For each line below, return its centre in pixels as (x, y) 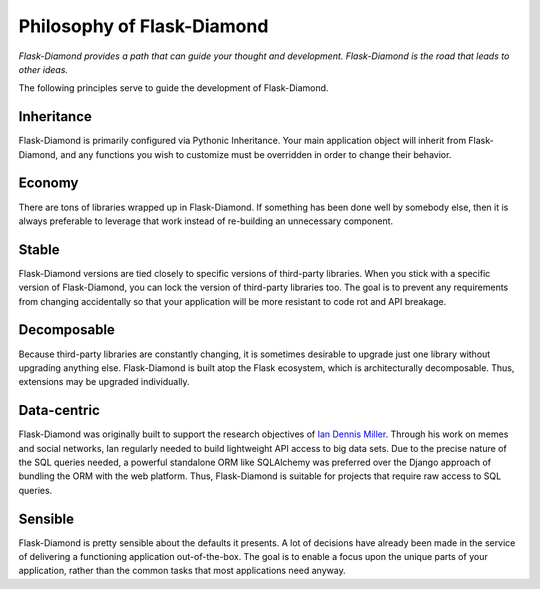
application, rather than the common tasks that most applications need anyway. (182, 571)
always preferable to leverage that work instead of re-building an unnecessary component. (206, 221)
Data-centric (59, 410)
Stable (39, 249)
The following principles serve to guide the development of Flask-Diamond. (173, 88)
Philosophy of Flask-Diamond (143, 26)
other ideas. (43, 69)
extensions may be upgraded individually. (104, 382)
